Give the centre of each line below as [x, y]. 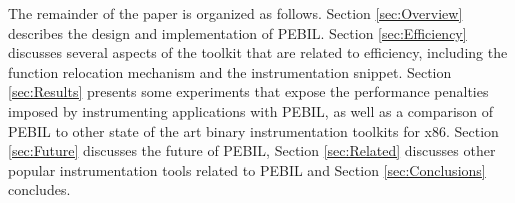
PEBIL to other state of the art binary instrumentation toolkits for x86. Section [253, 130]
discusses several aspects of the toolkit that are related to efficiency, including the [258, 52]
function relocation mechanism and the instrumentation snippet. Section [230, 71]
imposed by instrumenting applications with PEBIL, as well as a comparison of [251, 110]
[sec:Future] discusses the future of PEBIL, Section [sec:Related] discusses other [252, 150]
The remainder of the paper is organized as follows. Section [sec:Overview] [235, 13]
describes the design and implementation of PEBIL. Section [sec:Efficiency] [237, 32]
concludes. [39, 189]
